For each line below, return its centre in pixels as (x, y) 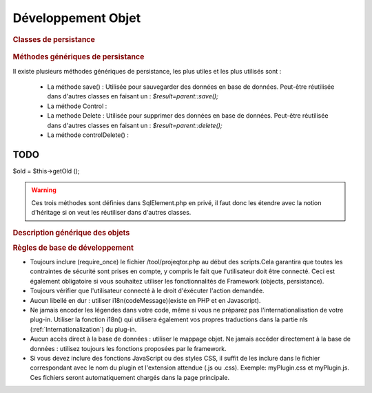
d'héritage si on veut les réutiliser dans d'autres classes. (111, 213)
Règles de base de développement (73, 248)
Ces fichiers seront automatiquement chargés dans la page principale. (130, 377)
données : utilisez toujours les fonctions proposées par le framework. (128, 348)
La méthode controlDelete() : (88, 135)
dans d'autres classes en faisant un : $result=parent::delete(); (135, 125)
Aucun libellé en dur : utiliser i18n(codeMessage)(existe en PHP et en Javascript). (145, 300)
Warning (44, 190)
